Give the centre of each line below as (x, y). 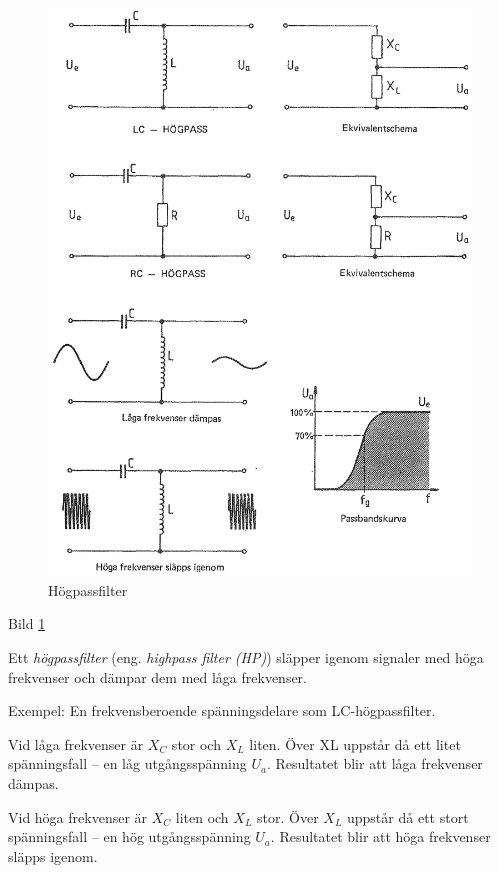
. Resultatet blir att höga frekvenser (380, 836)
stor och (196, 743)
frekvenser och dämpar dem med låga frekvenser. (157, 676)
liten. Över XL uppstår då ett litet (355, 743)
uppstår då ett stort (408, 816)
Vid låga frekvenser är (76, 743)
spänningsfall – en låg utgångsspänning (127, 763)
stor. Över (288, 816)
